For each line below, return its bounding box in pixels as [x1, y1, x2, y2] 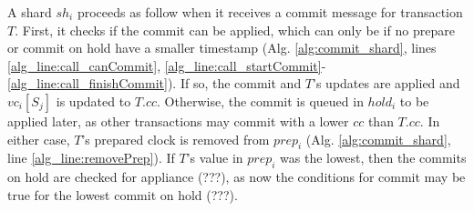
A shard [7, 3, 52, 21]
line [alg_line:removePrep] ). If [7, 148, 175, 167]
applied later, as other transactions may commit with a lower [7, 111, 349, 130]
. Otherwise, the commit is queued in [157, 91, 364, 110]
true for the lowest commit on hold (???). [7, 185, 238, 204]
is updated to [56, 91, 131, 110]
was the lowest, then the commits [280, 148, 467, 167]
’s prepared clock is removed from [81, 129, 270, 148]
